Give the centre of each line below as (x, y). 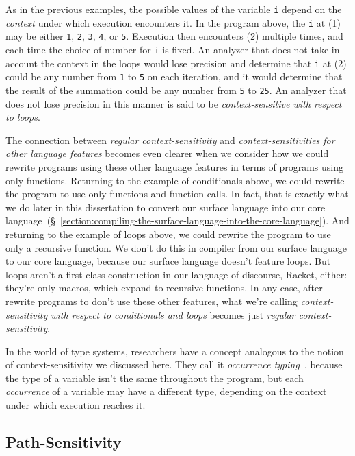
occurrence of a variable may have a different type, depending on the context (166, 391)
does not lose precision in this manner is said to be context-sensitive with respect (174, 103)
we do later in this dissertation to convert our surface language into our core (166, 207)
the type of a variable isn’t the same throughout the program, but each (155, 377)
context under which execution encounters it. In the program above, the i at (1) (173, 22)
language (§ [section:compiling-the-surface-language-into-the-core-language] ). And (177, 220)
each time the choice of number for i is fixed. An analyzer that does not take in (173, 49)
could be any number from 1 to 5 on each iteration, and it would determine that (174, 76)
